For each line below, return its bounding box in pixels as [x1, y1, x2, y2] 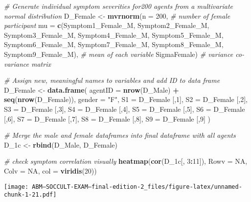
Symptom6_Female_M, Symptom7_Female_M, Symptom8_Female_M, [4, 39, 224, 50]
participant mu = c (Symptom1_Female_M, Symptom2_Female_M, [4, 20, 209, 30]
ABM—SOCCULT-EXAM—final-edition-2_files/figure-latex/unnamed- [32, 183, 242, 190]
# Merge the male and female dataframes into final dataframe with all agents [4, 130, 236, 140]
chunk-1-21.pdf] [4, 191, 57, 199]
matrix [31, 58, 51, 69]
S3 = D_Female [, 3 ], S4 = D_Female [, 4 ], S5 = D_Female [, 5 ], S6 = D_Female [4, 103, 245, 114]
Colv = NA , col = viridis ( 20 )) [4, 165, 97, 176]
